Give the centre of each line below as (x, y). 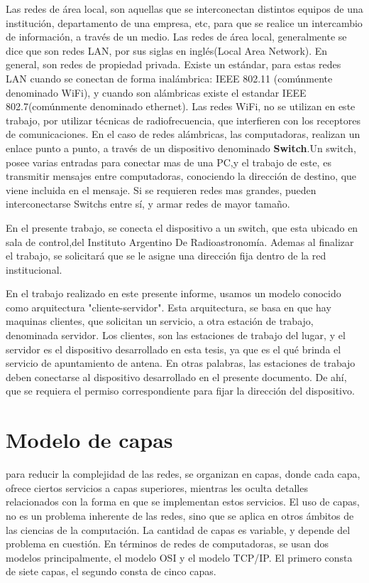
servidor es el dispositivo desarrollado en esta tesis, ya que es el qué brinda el (174, 349)
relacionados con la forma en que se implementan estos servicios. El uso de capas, (183, 502)
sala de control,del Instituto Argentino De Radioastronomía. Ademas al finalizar (180, 241)
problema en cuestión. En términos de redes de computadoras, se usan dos (167, 544)
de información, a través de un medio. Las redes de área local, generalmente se (176, 37)
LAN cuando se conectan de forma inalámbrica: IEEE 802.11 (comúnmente (169, 78)
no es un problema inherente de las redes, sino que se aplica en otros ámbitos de (180, 515)
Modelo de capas (89, 440)
